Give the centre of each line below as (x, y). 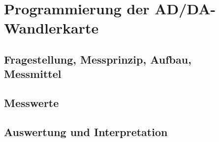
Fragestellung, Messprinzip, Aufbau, (98, 59)
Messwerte (31, 103)
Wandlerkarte (51, 28)
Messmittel (33, 74)
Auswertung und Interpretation (86, 131)
